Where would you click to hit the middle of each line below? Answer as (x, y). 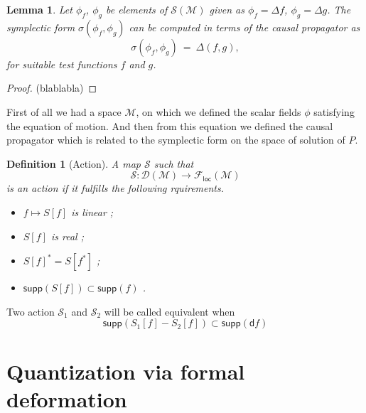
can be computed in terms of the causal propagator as (244, 27)
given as (227, 9)
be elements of (136, 9)
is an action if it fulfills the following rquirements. (115, 188)
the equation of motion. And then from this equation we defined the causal (170, 125)
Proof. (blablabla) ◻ (52, 88)
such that (174, 163)
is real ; (67, 236)
